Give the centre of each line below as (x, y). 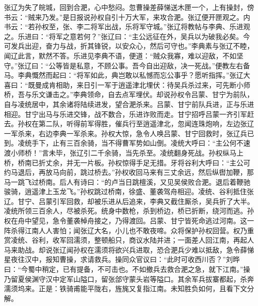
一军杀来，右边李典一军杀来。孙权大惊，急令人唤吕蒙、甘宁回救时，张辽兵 (126, 133)
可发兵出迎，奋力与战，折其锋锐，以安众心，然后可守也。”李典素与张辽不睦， (129, 46)
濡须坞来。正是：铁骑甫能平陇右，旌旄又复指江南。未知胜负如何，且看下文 (126, 288)
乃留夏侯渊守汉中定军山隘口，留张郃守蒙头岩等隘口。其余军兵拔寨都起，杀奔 (129, 279)
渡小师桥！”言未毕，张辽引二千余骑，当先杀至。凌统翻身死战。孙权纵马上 (124, 152)
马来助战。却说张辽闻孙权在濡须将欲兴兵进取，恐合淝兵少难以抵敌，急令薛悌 (129, 249)
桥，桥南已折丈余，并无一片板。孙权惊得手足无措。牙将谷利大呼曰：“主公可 (127, 162)
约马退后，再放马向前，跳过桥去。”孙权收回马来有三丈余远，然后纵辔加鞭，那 (129, 172)
